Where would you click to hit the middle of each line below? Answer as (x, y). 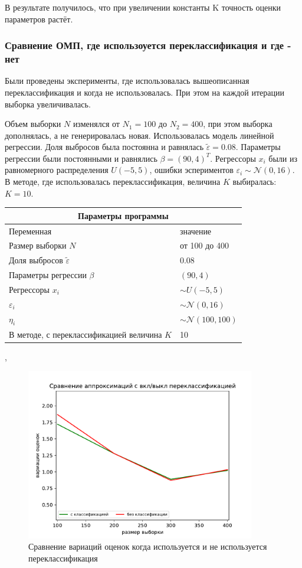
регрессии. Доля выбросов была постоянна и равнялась (104, 147)
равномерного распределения (57, 170)
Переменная (30, 231)
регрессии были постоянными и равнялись (81, 158)
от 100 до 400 (204, 245)
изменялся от (96, 124)
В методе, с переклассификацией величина (86, 334)
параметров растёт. (39, 19)
